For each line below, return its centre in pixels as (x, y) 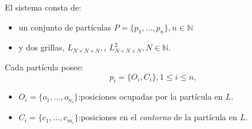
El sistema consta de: (43, 7)
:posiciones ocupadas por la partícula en (150, 96)
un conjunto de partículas (65, 27)
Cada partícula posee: (44, 67)
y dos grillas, (42, 47)
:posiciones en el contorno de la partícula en (158, 117)
